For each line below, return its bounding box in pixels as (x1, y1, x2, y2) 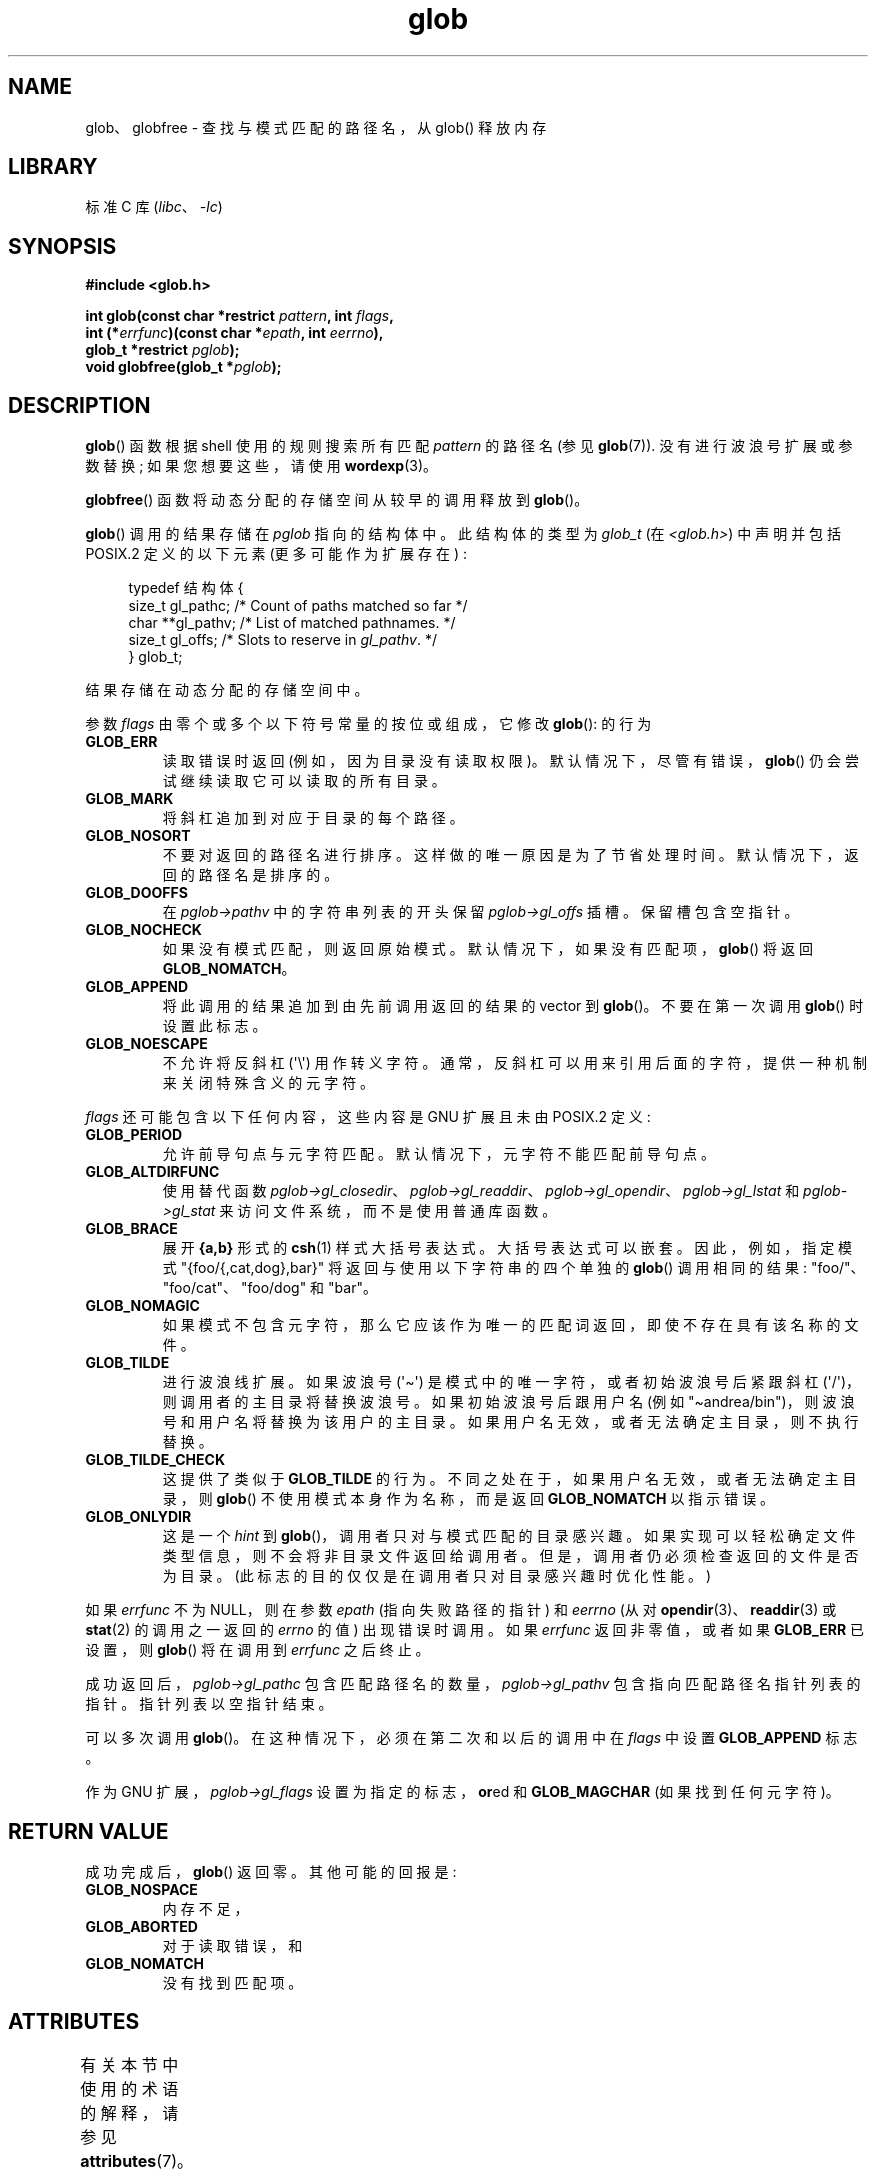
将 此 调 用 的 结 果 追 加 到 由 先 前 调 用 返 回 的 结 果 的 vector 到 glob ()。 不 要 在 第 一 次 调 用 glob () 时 (162, 997, 864, 1015)
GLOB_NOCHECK (85, 921, 202, 939)
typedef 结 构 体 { (128, 579, 244, 597)
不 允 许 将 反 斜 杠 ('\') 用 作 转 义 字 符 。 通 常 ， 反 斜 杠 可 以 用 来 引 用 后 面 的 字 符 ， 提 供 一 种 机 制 (162, 1054, 867, 1072)
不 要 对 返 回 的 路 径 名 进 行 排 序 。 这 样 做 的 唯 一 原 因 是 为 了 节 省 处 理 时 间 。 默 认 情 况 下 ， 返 (162, 846, 859, 864)
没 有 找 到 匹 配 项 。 (162, 1973, 303, 1991)
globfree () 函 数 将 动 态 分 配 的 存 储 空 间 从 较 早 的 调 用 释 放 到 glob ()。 (85, 491, 589, 509)
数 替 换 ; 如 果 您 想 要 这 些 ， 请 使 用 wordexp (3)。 (85, 457, 438, 475)
